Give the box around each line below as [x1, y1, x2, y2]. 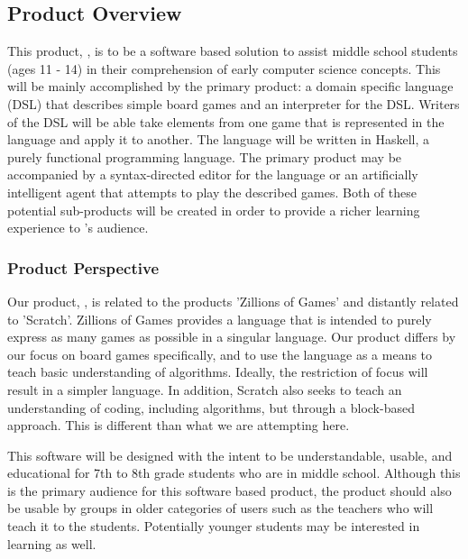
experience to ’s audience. [7, 218, 149, 237]
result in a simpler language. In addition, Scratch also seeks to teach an [7, 380, 402, 399]
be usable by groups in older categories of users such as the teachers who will [7, 499, 434, 518]
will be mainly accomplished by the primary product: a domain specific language [7, 77, 454, 96]
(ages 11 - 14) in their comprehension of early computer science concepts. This [7, 59, 441, 78]
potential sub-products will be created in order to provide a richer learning [7, 200, 420, 219]
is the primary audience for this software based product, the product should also [7, 481, 452, 499]
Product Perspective [7, 256, 160, 279]
